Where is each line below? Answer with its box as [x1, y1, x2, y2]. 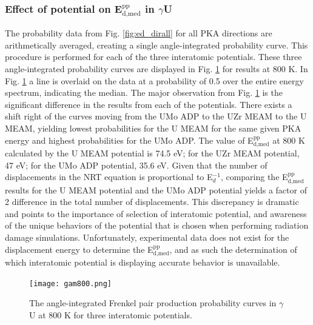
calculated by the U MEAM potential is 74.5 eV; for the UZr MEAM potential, [5, 147, 300, 159]
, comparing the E [220, 170, 288, 183]
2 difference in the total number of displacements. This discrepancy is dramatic [5, 195, 299, 208]
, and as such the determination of [169, 243, 297, 255]
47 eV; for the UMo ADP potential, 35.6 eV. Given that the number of [5, 158, 268, 171]
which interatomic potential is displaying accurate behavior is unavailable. [5, 256, 280, 269]
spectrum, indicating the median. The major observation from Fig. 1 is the [5, 86, 283, 99]
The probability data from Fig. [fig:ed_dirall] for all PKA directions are [5, 27, 272, 39]
